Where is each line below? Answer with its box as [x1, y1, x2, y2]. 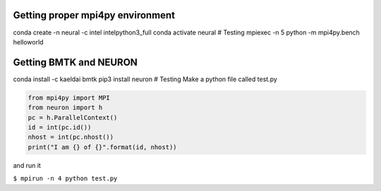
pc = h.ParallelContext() [28, 113, 118, 121]
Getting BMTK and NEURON [13, 56, 138, 68]
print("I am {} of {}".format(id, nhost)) [28, 143, 177, 151]
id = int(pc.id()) [28, 123, 92, 131]
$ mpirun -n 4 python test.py [13, 175, 118, 183]
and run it [13, 161, 42, 169]
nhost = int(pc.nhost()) [28, 133, 114, 141]
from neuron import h [28, 104, 103, 112]
